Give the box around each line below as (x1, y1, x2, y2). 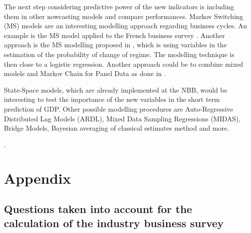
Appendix (4, 168, 71, 188)
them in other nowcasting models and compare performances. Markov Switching (4, 11, 243, 21)
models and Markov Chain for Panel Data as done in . (4, 68, 166, 78)
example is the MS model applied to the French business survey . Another (4, 30, 225, 40)
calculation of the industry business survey (4, 215, 224, 231)
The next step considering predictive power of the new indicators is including (4, 1, 234, 11)
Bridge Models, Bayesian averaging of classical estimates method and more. (4, 123, 230, 133)
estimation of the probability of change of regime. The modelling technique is (4, 49, 234, 59)
